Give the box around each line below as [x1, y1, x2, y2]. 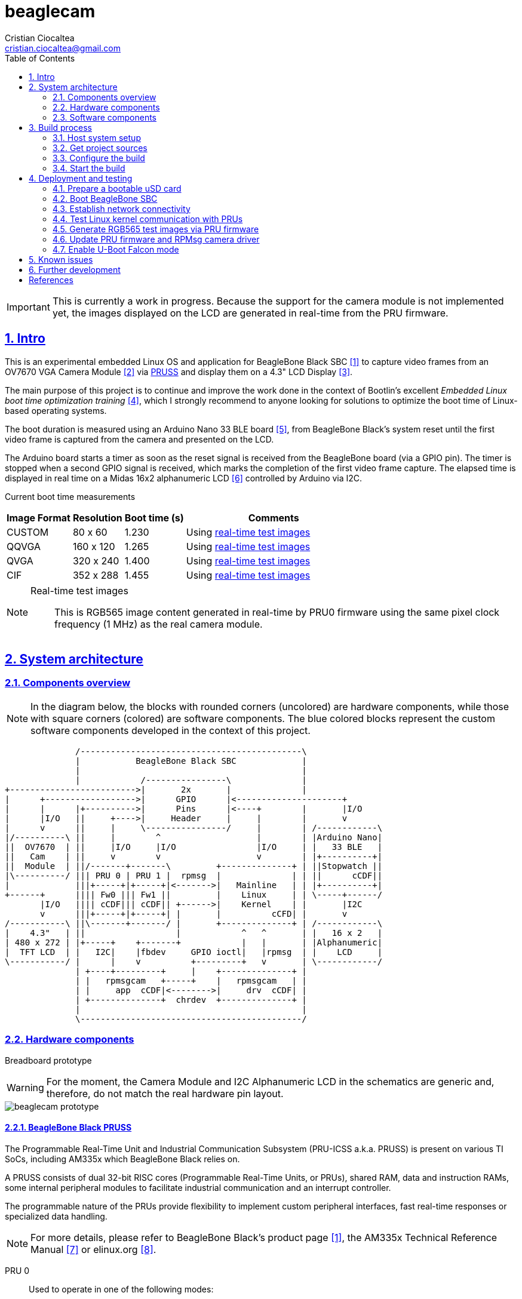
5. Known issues [29, 254, 93, 265]
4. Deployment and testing [29, 173, 133, 183]
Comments [248, 511, 299, 524]
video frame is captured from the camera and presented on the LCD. [5, 434, 274, 444]
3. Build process [29, 122, 92, 133]
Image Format [7, 511, 70, 524]
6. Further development [29, 264, 121, 275]
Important [7, 300, 50, 313]
